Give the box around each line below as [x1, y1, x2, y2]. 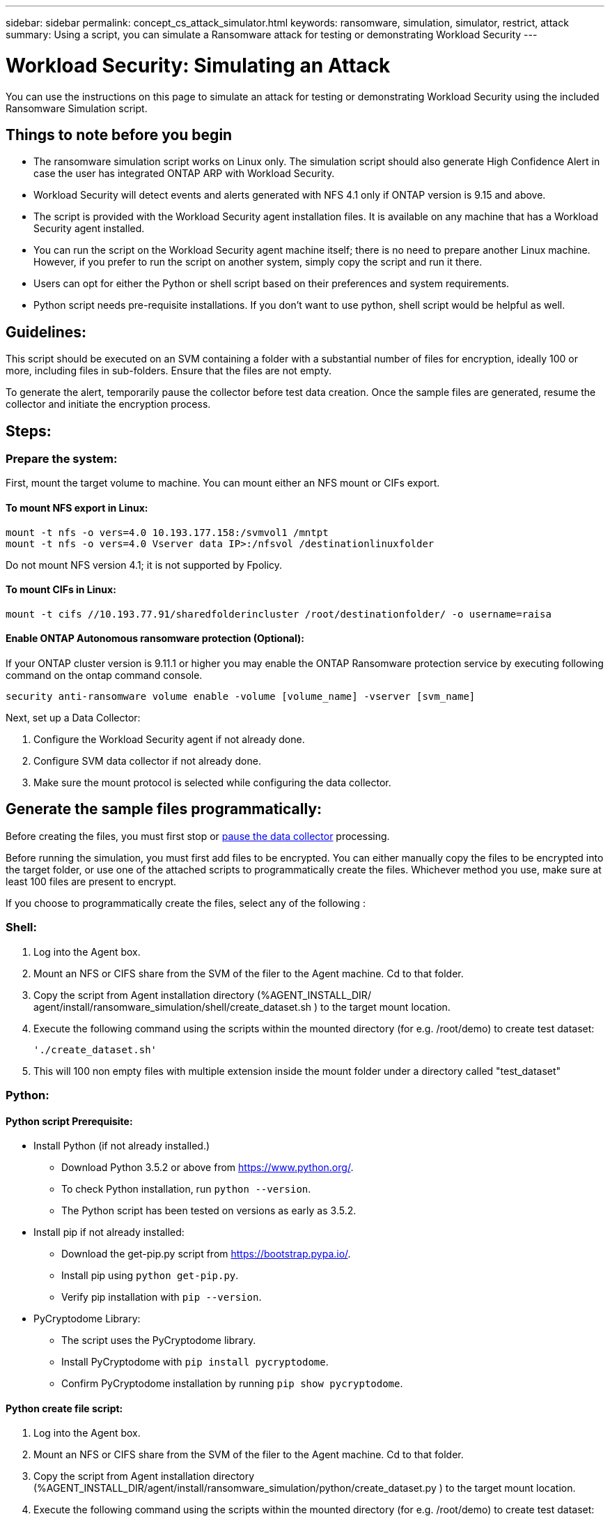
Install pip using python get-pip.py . [61, 1269, 239, 1282]
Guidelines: [6, 323, 87, 341]
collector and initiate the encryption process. [6, 398, 211, 411]
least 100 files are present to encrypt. [6, 875, 177, 887]
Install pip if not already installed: [33, 1226, 185, 1239]
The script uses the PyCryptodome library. [61, 1334, 256, 1347]
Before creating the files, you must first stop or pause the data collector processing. [6, 830, 390, 842]
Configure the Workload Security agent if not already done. [33, 733, 305, 746]
